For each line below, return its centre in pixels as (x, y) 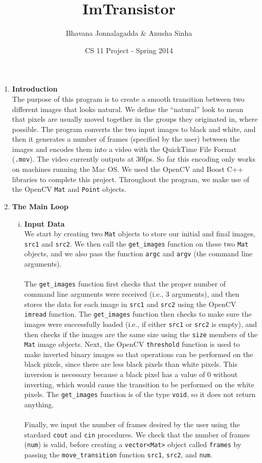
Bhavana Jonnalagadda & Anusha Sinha (129, 33)
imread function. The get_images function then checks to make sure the (138, 314)
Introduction (35, 89)
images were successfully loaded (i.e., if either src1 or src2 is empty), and (141, 324)
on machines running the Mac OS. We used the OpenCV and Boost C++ (128, 169)
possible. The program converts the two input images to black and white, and (134, 129)
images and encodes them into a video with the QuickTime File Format (124, 149)
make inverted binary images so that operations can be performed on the (139, 354)
